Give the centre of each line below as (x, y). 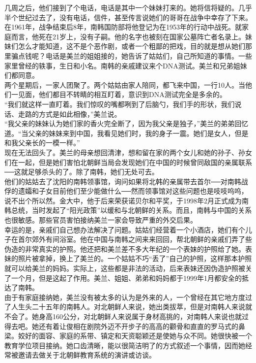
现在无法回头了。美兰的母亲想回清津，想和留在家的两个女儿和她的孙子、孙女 (128, 152)
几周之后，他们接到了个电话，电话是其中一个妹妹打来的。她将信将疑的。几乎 (128, 7)
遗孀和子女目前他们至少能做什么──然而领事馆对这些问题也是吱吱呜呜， (133, 191)
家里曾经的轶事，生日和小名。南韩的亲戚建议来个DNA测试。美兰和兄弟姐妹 (126, 65)
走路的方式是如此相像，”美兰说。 (70, 114)
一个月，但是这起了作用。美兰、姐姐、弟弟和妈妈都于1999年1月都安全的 (126, 278)
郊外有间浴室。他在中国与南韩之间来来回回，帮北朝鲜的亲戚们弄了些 (142, 239)
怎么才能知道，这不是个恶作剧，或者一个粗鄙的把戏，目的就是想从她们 (131, 46)
